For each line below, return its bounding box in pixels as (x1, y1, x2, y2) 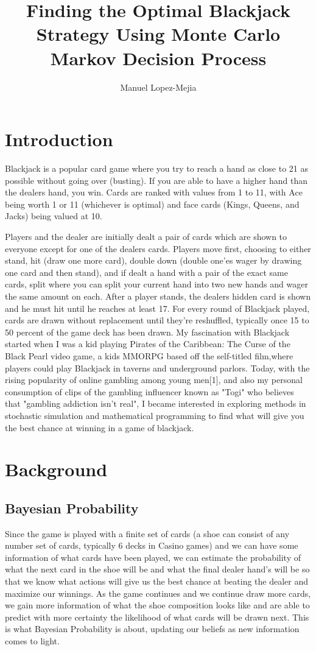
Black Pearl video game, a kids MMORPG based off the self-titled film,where (5, 349, 293, 362)
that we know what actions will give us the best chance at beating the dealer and (5, 575, 309, 588)
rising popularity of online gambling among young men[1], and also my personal (5, 373, 303, 386)
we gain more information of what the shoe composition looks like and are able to (5, 599, 310, 611)
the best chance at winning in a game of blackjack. (5, 421, 194, 434)
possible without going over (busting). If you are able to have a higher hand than (5, 174, 307, 186)
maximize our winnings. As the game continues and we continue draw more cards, (5, 586, 311, 599)
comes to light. (5, 635, 60, 647)
